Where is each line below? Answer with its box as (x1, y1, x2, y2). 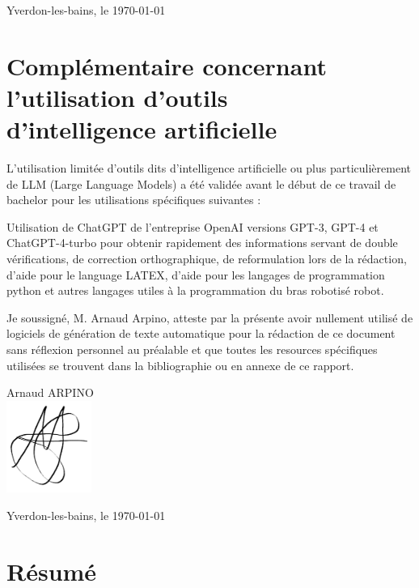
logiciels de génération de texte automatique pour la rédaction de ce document (6, 325, 396, 342)
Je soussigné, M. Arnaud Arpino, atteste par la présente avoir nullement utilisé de (6, 309, 413, 326)
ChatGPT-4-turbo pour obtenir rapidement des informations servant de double (6, 234, 398, 251)
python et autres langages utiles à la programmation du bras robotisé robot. (6, 282, 384, 299)
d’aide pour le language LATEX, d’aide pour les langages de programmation (6, 266, 385, 283)
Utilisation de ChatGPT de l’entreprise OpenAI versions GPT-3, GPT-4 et (6, 218, 379, 235)
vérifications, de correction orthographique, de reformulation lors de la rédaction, (6, 250, 407, 267)
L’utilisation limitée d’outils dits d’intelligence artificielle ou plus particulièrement (6, 160, 411, 177)
